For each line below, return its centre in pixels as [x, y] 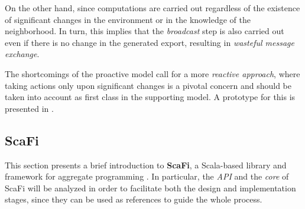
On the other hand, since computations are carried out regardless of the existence [152, 8]
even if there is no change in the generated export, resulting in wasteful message [150, 42]
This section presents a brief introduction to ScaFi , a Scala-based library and [146, 165]
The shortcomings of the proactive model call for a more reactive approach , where [152, 73]
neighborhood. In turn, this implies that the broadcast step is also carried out [145, 31]
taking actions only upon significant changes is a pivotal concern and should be [148, 85]
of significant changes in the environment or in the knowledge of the [128, 19]
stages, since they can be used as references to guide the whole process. [134, 199]
